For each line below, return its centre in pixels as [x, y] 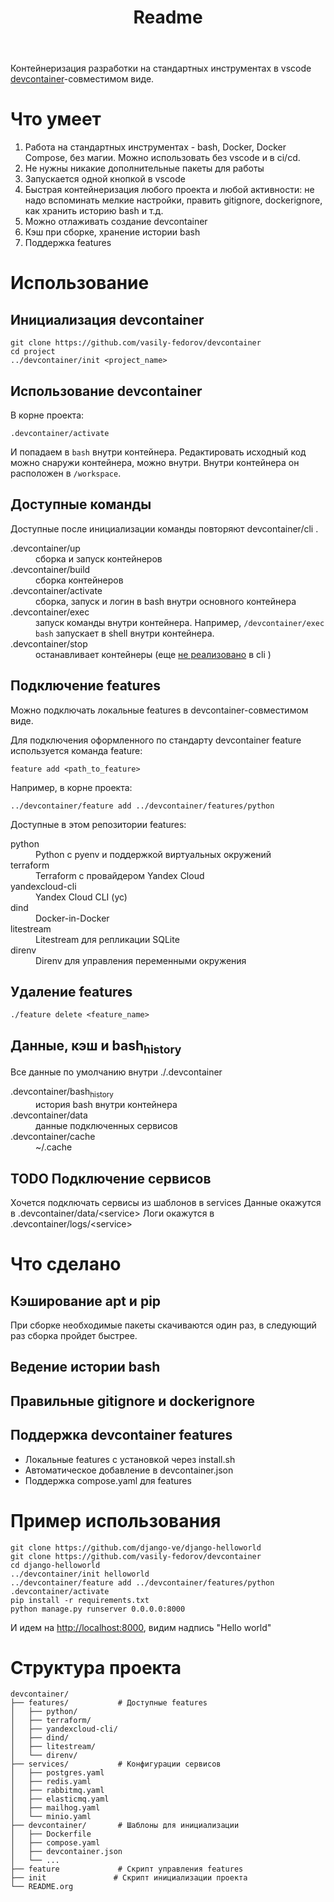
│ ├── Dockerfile [51, 1834]
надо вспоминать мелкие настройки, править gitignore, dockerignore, [173, 200]
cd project [33, 352]
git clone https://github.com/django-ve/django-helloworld [136, 1547]
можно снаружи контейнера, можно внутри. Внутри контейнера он [155, 462]
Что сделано [66, 1264]
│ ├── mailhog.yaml [55, 1808]
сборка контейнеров [79, 580]
